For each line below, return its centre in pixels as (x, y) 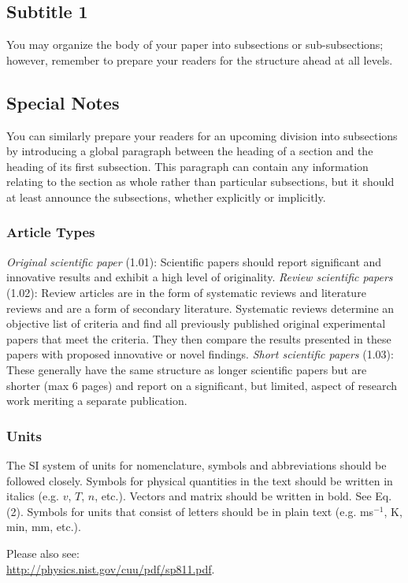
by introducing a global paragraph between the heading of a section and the (190, 151)
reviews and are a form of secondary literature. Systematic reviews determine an (200, 308)
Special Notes (63, 102)
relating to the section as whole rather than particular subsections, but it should (200, 182)
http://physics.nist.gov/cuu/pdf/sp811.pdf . (111, 568)
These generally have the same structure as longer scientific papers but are (187, 369)
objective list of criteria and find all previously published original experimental (196, 323)
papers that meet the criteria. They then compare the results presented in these (199, 338)
